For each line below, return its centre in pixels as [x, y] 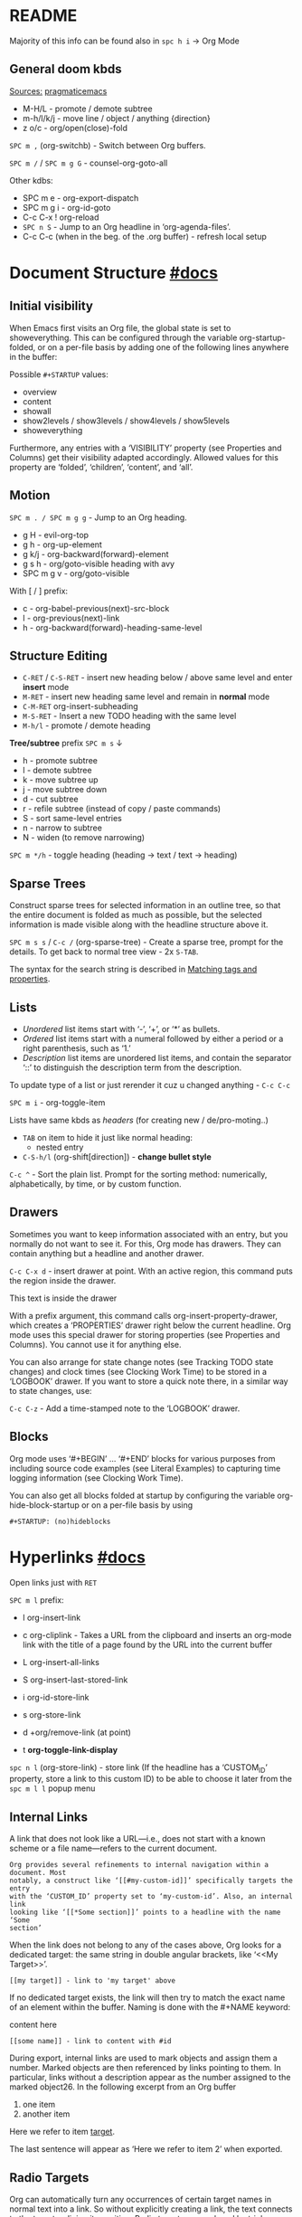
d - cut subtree [50, 799]
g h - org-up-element [62, 545]
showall [37, 411]
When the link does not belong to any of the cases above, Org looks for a [146, 1945]
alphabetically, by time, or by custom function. [96, 1184]
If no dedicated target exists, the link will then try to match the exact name [147, 1998]
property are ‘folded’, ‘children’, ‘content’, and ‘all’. [101, 467]
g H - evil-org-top [55, 535]
